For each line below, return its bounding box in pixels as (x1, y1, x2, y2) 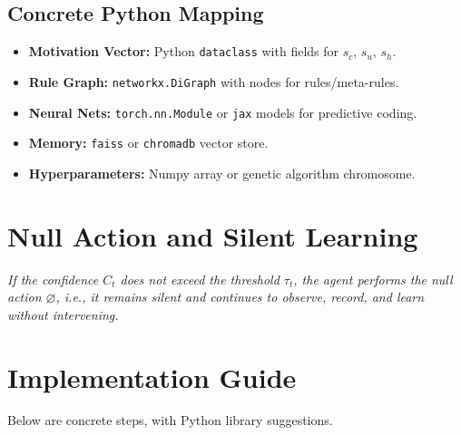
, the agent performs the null (293, 269, 453, 288)
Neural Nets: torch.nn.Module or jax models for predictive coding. (28, 102, 417, 121)
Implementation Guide (7, 358, 297, 395)
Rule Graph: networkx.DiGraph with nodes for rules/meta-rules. (28, 72, 399, 91)
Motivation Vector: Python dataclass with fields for (28, 42, 339, 61)
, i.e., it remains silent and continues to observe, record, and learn (55, 287, 425, 306)
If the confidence (7, 269, 99, 288)
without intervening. (7, 304, 119, 324)
